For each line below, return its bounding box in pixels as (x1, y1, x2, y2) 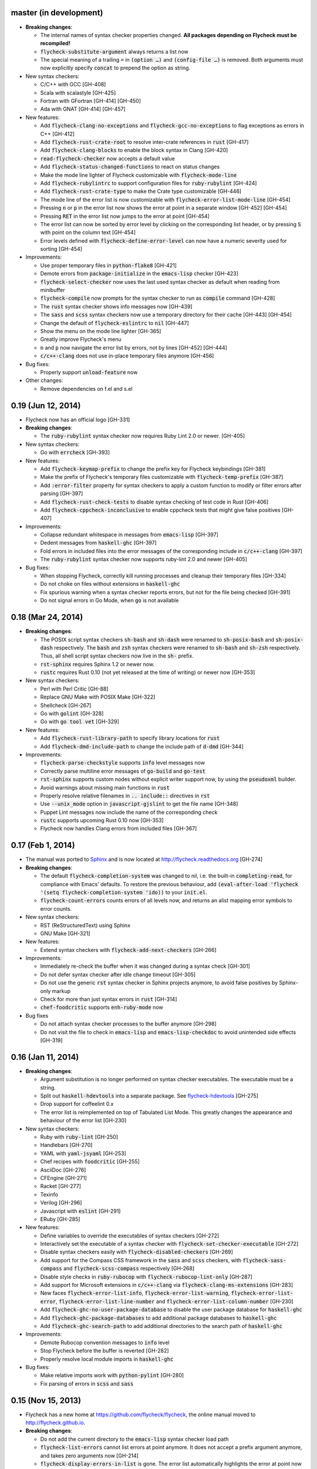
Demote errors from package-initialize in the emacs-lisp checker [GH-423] (40, 270, 239, 277)
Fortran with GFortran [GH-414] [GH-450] (40, 98, 141, 105)
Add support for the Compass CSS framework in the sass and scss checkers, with (40, 1256, 242, 1263)
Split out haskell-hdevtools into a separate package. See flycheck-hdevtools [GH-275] (40, 1092, 258, 1099)
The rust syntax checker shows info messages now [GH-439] (40, 303, 193, 310)
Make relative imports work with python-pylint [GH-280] (40, 1372, 184, 1379)
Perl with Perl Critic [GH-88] (40, 685, 109, 692)
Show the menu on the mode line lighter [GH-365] (40, 327, 161, 334)
